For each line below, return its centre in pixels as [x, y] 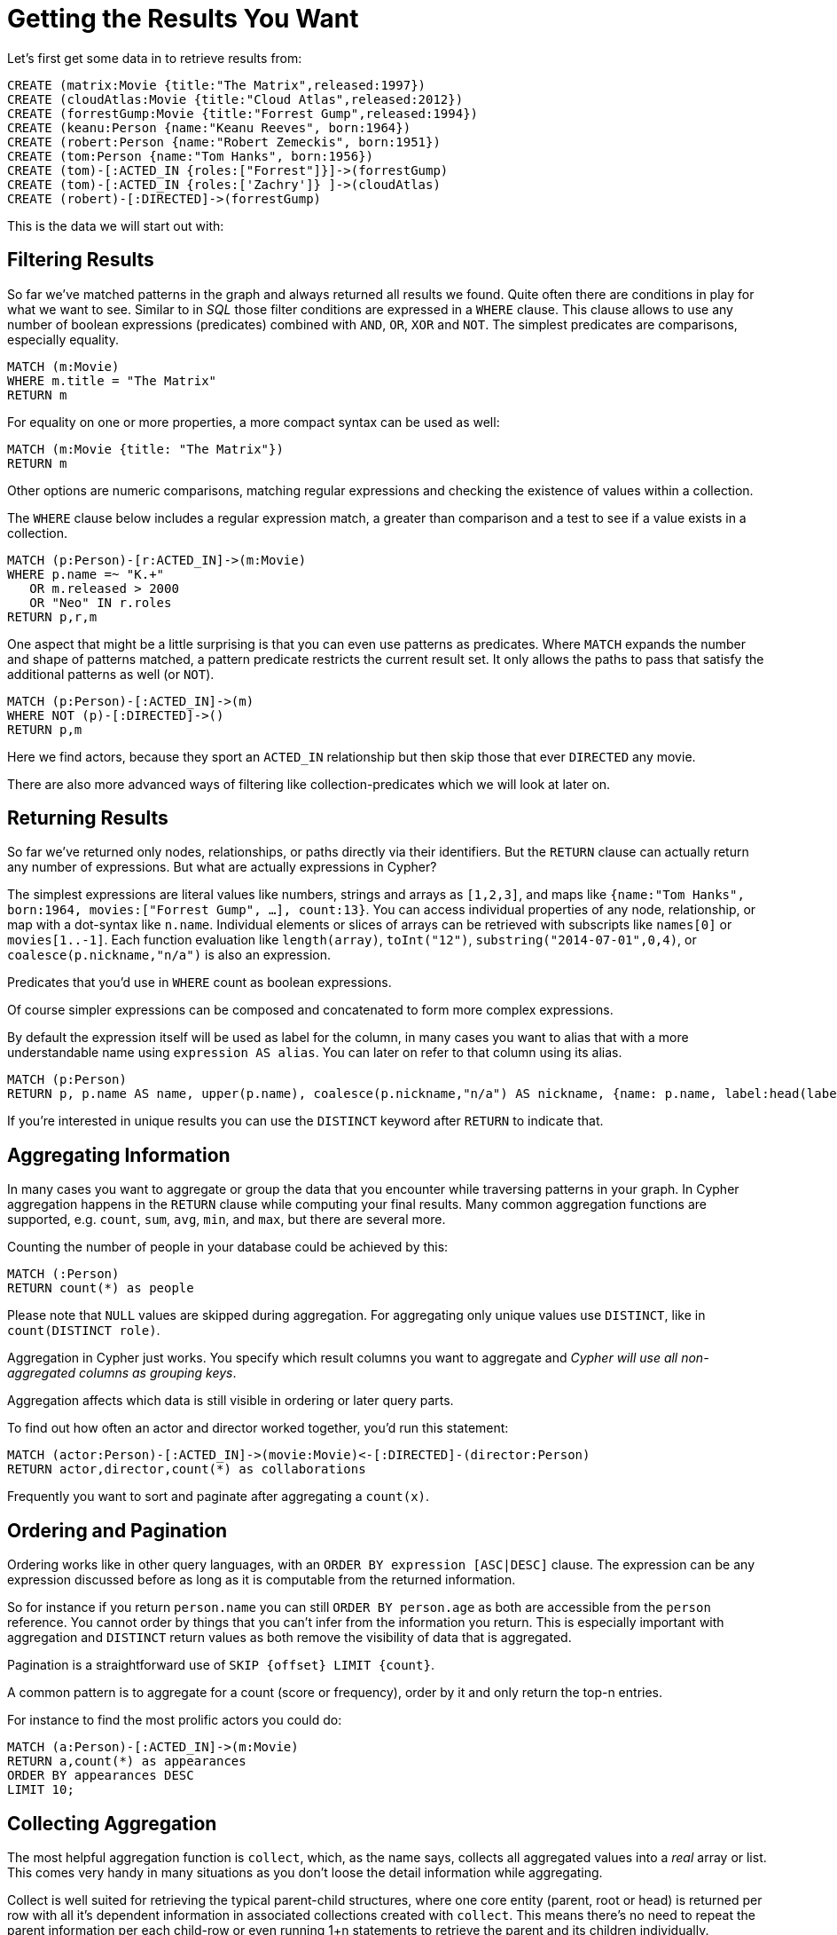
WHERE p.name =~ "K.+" [86, 574]
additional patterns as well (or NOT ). [111, 674]
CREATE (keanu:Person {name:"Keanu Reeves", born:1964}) [209, 127]
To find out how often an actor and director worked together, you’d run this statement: [258, 1428]
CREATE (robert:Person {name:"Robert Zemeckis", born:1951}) [224, 142]
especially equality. [63, 339]
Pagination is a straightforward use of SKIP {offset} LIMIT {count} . [221, 1665]
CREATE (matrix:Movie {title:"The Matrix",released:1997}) [217, 85]
